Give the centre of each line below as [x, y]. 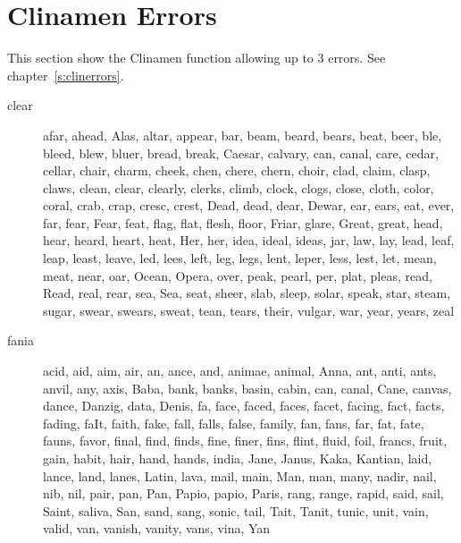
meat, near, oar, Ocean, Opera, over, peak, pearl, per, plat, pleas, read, [238, 275]
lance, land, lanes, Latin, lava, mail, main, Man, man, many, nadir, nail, [240, 475]
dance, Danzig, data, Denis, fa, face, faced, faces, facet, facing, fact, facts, [244, 406]
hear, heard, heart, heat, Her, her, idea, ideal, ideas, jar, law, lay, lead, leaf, [249, 240]
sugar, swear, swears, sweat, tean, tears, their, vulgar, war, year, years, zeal [249, 310]
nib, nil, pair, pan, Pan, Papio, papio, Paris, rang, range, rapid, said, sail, [243, 493]
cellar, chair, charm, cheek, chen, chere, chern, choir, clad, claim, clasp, [237, 170]
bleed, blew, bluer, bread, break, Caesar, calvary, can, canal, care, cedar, [241, 153]
